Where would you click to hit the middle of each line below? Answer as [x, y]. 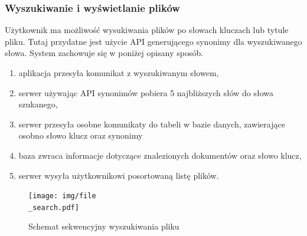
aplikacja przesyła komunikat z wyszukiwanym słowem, [119, 73]
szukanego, [38, 104]
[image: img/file [62, 196]
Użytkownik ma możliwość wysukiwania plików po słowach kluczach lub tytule [147, 30]
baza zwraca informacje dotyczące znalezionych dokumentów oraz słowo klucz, [160, 155]
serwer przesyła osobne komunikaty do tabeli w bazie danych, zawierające [152, 124]
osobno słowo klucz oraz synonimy [81, 135]
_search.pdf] [54, 207]
